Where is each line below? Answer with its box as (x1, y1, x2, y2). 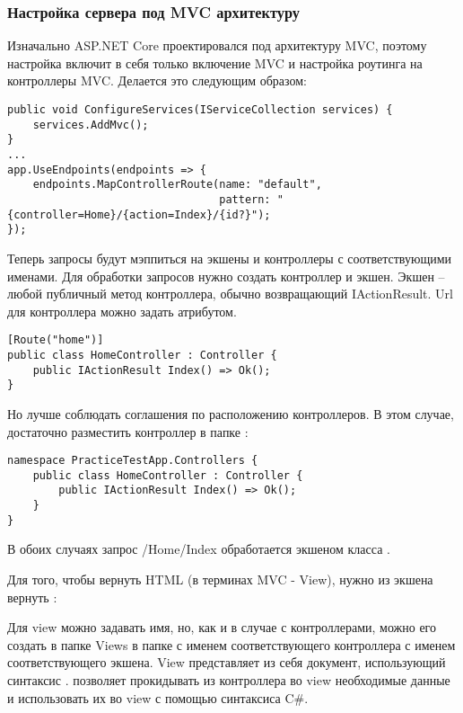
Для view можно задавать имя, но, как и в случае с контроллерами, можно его (7, 618, 436, 637)
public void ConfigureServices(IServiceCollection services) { (7, 103, 393, 116)
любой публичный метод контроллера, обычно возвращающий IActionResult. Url (7, 284, 453, 303)
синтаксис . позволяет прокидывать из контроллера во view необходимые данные (7, 670, 450, 689)
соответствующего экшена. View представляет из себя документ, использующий (7, 653, 446, 672)
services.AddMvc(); (32, 118, 149, 131)
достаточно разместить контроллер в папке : (7, 422, 249, 441)
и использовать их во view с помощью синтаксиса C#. (7, 688, 309, 707)
